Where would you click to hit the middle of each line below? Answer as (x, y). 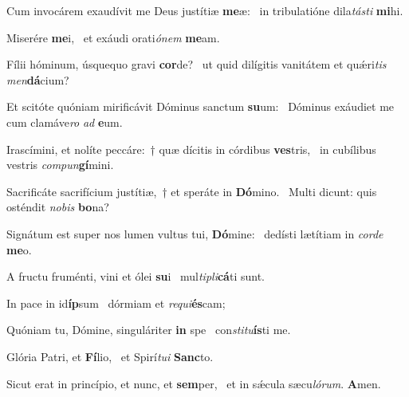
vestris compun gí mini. (60, 165)
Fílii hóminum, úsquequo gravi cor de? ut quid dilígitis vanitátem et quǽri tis (197, 64)
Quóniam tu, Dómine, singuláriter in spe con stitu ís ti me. (149, 330)
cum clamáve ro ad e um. (65, 122)
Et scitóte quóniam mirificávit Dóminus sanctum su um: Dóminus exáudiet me (201, 106)
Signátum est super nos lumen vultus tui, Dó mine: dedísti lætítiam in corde (195, 233)
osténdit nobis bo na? (58, 207)
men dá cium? (38, 79)
